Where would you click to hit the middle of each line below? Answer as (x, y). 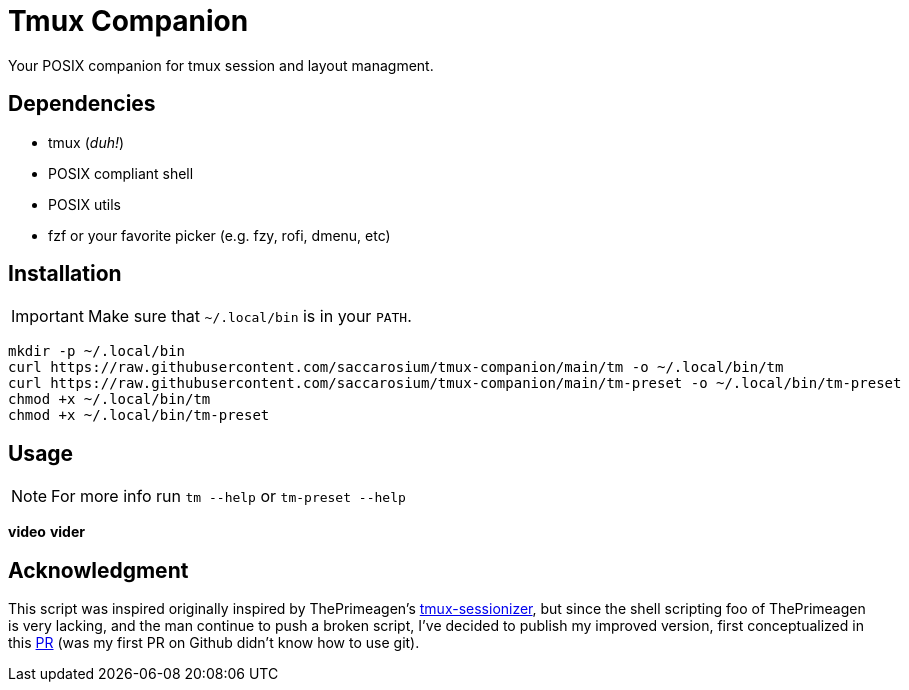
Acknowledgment (98, 570)
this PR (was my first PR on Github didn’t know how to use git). (214, 643)
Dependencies (82, 104)
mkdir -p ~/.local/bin (97, 351)
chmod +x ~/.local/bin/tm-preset (139, 415)
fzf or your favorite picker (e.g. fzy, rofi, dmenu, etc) (219, 235)
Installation (65, 274)
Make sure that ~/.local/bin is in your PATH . (249, 316)
